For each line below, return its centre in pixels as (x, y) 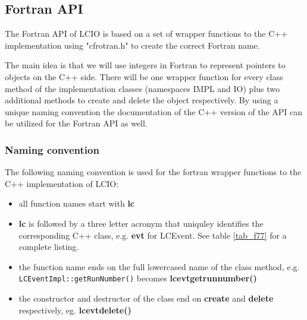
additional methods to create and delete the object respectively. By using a (142, 100)
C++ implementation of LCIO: (62, 183)
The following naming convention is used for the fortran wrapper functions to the (153, 172)
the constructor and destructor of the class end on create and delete (146, 298)
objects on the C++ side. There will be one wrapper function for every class (144, 76)
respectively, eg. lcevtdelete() (75, 310)
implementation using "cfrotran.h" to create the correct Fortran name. (132, 45)
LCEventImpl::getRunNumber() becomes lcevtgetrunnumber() (138, 278)
